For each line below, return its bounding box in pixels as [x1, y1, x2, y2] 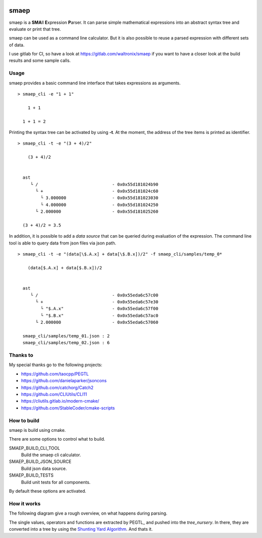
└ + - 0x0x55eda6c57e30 [35, 299, 159, 304]
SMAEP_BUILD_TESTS [9, 472, 54, 478]
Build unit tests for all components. [21, 479, 91, 485]
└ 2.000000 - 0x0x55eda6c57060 [35, 319, 159, 325]
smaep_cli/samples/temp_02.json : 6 [22, 340, 110, 346]
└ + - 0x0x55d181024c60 [35, 188, 159, 194]
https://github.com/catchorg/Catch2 [21, 385, 94, 390]
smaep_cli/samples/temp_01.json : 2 [22, 333, 110, 338]
